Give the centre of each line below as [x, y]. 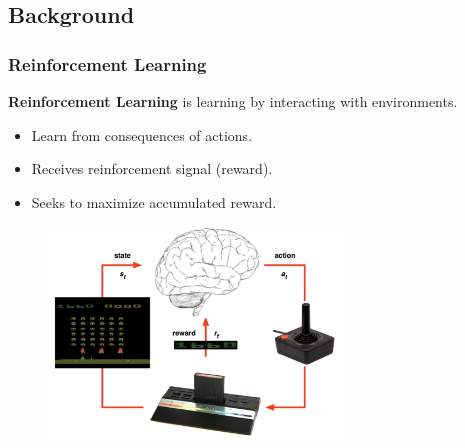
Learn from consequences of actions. [142, 134]
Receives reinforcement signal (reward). [152, 168]
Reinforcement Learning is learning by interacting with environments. [233, 101]
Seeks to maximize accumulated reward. [154, 201]
